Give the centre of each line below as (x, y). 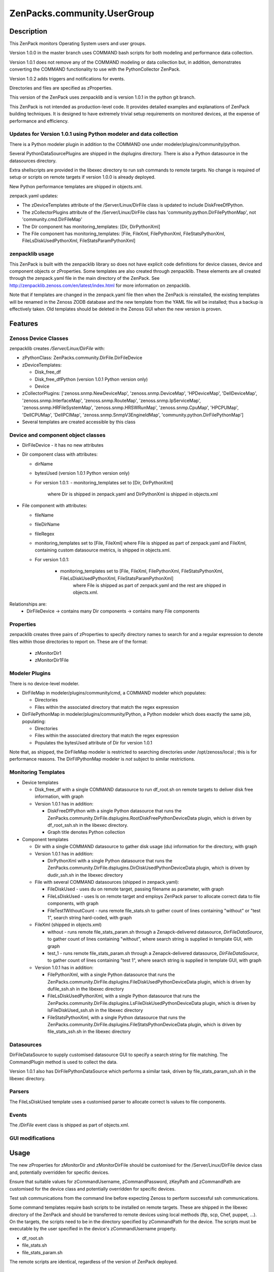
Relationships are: (28, 604)
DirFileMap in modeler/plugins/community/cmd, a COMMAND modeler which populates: (114, 692)
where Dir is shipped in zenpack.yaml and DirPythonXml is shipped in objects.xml (133, 494)
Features (24, 323)
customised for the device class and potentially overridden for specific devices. (93, 1189)
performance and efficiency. (39, 121)
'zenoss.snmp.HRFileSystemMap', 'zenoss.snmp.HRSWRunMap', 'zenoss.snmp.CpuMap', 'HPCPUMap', (130, 408)
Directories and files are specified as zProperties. (61, 88)
